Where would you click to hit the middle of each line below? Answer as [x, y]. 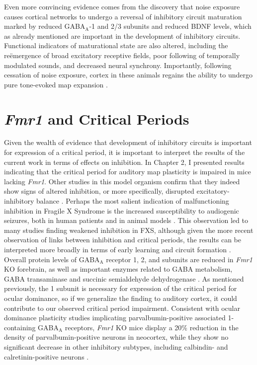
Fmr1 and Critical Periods [97, 119]
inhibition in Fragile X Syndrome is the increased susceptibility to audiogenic [122, 210]
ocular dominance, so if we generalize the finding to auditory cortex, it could [121, 298]
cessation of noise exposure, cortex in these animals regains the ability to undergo [128, 75]
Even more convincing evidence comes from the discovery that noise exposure [122, 6]
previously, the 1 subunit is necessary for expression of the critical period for [121, 288]
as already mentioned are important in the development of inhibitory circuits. [122, 36]
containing [20, 327]
